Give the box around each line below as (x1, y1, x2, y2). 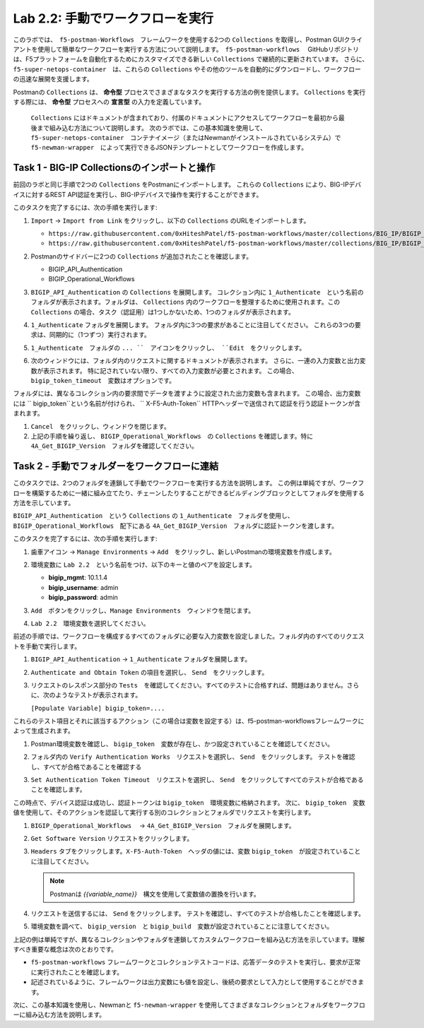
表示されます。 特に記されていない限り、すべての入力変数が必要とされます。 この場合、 (42, 366, 298, 374)
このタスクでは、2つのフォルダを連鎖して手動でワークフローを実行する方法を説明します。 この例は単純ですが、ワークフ (13, 479, 365, 488)
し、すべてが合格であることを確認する (30, 762, 142, 771)
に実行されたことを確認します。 (30, 968, 124, 976)
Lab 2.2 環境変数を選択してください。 (30, 619, 150, 627)
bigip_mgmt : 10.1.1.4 (48, 573, 108, 582)
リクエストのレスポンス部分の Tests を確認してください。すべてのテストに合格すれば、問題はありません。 (30, 680, 348, 689)
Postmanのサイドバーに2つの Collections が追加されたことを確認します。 (30, 252, 253, 261)
